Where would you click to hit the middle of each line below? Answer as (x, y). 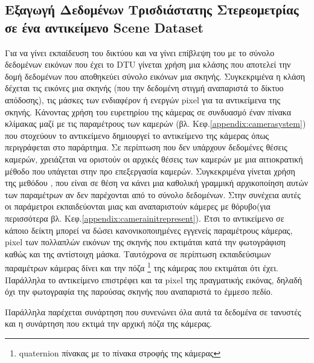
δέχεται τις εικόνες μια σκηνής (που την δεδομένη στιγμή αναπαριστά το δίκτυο (144, 88)
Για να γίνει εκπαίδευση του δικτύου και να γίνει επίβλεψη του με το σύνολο (140, 52)
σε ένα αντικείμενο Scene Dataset (104, 27)
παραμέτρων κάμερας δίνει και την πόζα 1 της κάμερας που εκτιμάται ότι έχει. (142, 267)
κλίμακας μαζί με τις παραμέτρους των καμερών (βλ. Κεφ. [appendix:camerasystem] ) (155, 124)
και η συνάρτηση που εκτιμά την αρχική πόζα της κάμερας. (108, 323)
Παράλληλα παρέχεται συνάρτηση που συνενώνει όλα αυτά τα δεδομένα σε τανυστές (153, 311)
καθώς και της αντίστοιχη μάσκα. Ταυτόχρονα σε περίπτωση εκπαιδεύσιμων (138, 253)
